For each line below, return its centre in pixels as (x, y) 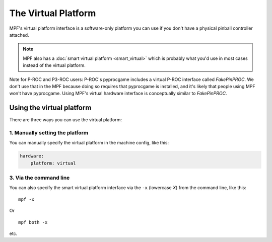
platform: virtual (53, 163)
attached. (19, 35)
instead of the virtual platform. (54, 65)
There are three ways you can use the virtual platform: (66, 120)
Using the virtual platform (50, 108)
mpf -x (26, 199)
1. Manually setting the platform (49, 132)
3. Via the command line (40, 178)
